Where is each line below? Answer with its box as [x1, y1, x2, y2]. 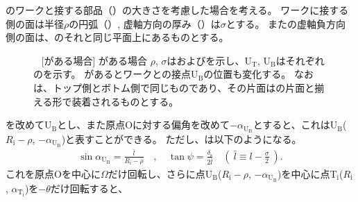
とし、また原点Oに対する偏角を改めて [57, 117, 230, 132]
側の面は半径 [6, 16, 64, 31]
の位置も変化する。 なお [203, 67, 314, 81]
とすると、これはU [253, 117, 338, 132]
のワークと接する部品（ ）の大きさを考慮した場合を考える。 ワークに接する [6, 3, 349, 17]
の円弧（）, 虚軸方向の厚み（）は [69, 16, 221, 31]
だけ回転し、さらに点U [108, 166, 213, 180]
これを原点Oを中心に [6, 166, 101, 180]
